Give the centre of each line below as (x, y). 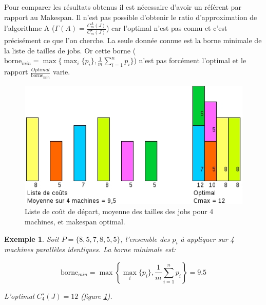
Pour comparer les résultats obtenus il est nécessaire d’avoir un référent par (123, 7)
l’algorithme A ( (30, 28)
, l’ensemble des (145, 239)
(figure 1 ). (97, 296)
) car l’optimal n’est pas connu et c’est (167, 28)
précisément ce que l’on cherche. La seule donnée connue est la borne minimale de (133, 40)
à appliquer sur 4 (207, 239)
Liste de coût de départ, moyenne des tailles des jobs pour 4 (119, 211)
